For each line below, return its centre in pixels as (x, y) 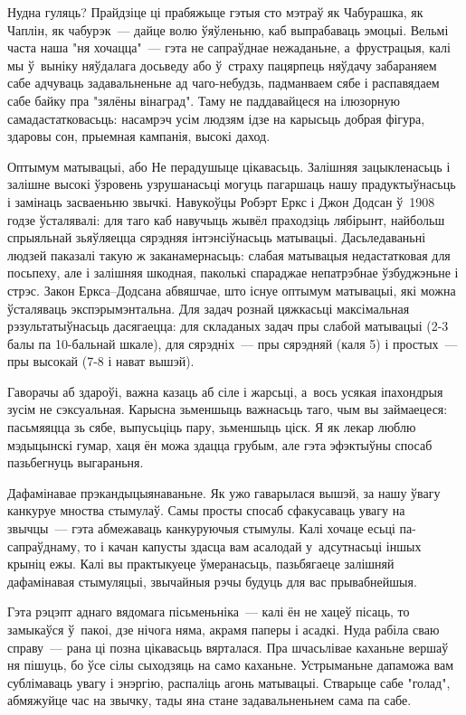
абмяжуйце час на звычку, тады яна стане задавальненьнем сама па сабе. (209, 700)
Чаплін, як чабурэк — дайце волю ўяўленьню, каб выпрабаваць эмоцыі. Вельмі (228, 29)
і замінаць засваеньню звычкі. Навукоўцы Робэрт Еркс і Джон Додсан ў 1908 (221, 201)
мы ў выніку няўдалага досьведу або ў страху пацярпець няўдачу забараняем (222, 65)
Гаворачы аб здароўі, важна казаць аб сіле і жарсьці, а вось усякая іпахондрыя (225, 391)
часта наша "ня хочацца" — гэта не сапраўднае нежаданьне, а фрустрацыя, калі (229, 47)
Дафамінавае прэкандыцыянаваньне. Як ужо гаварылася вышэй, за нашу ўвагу (224, 492)
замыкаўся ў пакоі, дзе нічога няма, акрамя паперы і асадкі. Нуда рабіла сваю (223, 629)
